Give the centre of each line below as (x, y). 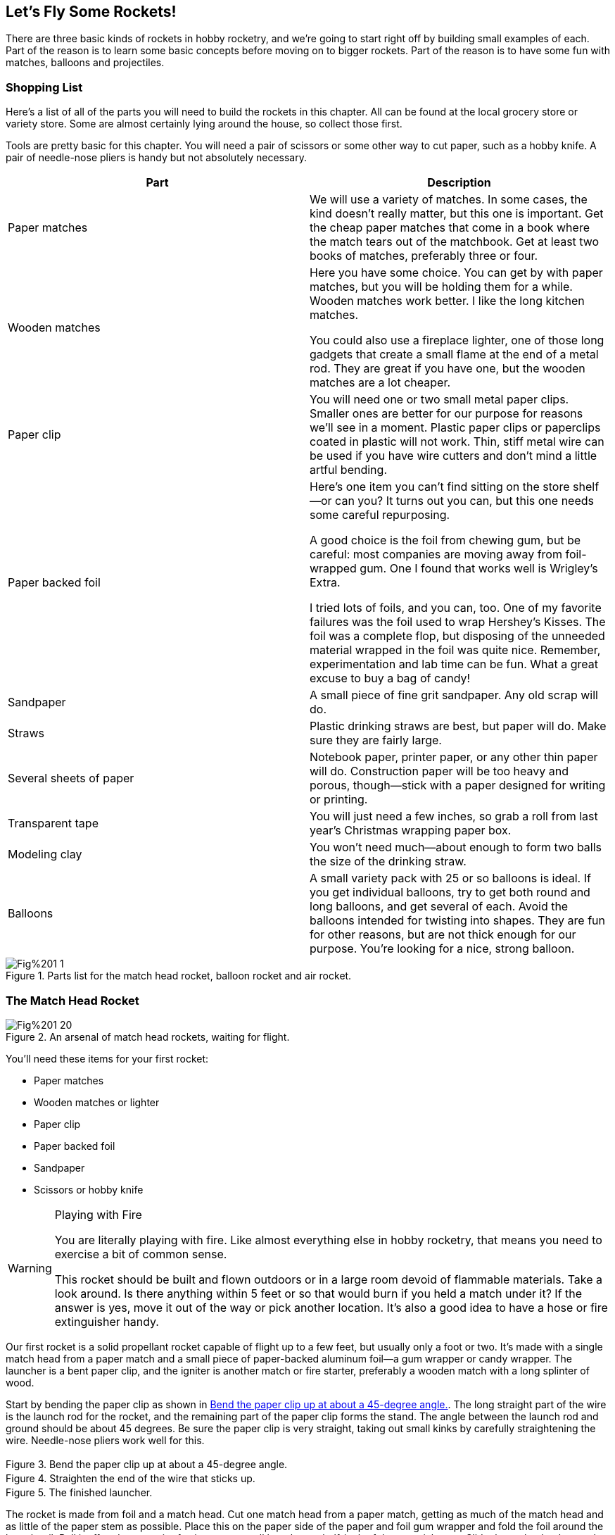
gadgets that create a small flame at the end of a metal (454, 355)
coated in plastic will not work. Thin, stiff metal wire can (457, 442)
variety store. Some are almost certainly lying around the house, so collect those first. (204, 124)
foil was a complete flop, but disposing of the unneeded (457, 636)
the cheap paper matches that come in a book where (450, 228)
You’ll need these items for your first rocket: (107, 1058)
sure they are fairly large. (376, 740)
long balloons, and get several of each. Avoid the (439, 907)
